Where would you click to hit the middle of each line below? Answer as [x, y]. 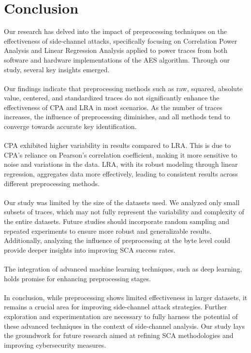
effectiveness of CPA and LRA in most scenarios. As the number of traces [113, 107]
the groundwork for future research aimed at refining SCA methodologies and [119, 335]
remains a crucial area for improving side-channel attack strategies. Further [116, 307]
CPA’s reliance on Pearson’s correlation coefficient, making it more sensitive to [121, 154]
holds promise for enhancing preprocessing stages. [77, 278]
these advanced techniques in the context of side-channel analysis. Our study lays [124, 326]
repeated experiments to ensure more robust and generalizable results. [108, 231]
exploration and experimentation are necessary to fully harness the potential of [121, 316]
